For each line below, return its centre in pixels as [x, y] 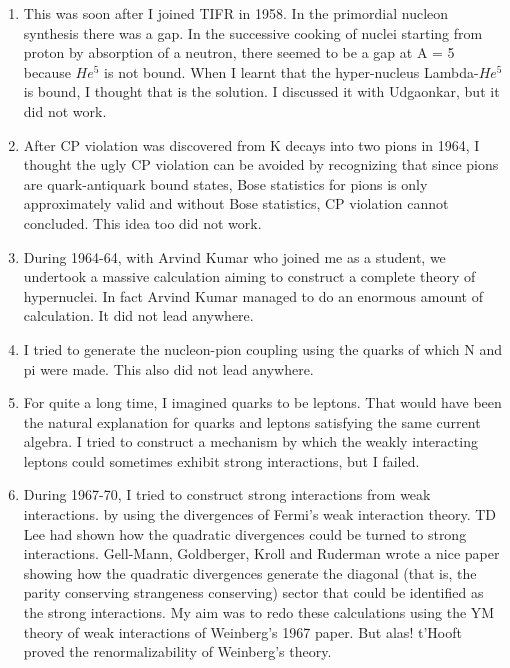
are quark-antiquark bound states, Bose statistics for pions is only [225, 183]
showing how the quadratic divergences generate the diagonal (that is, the [250, 572]
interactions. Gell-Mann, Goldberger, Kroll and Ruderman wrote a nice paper [261, 553]
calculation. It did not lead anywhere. [138, 315]
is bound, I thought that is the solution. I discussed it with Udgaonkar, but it [261, 91]
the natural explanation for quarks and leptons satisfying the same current [252, 421]
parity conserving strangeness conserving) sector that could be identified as [253, 592]
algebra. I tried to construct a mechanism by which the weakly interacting [250, 441]
